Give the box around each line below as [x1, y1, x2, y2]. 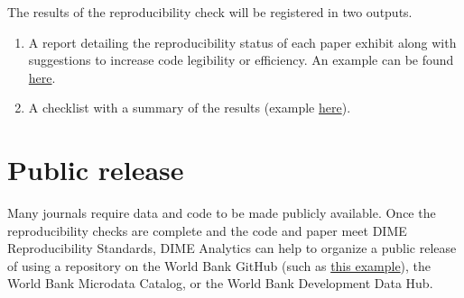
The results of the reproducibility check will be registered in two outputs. [7, 3, 413, 21]
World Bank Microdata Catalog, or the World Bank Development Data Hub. [7, 274, 433, 293]
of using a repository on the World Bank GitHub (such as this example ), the [7, 256, 432, 275]
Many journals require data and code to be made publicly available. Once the [7, 203, 436, 222]
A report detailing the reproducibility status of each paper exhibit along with [28, 32, 457, 51]
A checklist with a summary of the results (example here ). [28, 98, 351, 117]
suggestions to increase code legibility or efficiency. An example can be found [28, 50, 454, 69]
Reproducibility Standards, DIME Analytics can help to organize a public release [7, 239, 457, 257]
